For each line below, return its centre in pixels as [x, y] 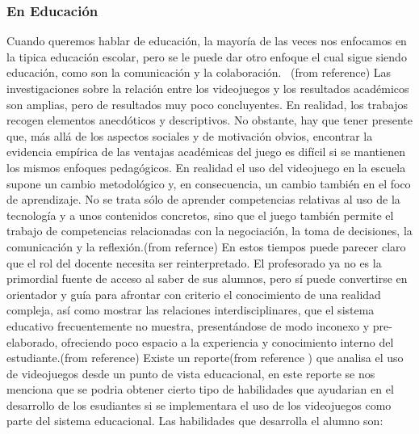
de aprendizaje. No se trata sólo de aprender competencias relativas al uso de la [203, 199]
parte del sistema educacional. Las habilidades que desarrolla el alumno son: [195, 421]
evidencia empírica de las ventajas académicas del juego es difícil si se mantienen [206, 152]
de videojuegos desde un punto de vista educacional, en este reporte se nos [191, 373]
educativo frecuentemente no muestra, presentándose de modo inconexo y [188, 325]
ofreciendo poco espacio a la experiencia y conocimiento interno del [228, 341]
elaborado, [32, 341]
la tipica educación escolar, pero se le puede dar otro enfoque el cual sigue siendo [207, 56]
